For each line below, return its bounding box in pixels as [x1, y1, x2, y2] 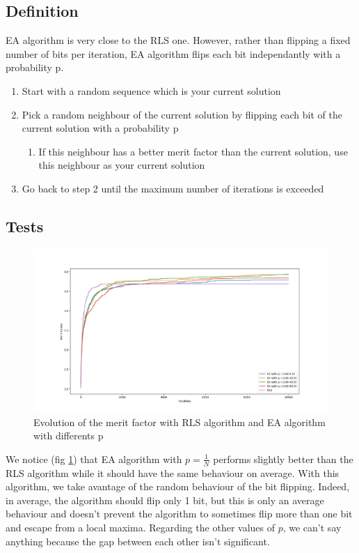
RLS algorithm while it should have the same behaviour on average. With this [6, 465, 340, 480]
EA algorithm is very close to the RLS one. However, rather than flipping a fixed [6, 33, 351, 47]
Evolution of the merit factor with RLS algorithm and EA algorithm [33, 414, 326, 429]
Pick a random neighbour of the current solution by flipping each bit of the [22, 107, 342, 121]
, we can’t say [282, 520, 342, 534]
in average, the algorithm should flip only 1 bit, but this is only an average [6, 492, 324, 507]
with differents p [33, 428, 104, 443]
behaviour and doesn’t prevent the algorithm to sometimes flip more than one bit [6, 506, 353, 521]
